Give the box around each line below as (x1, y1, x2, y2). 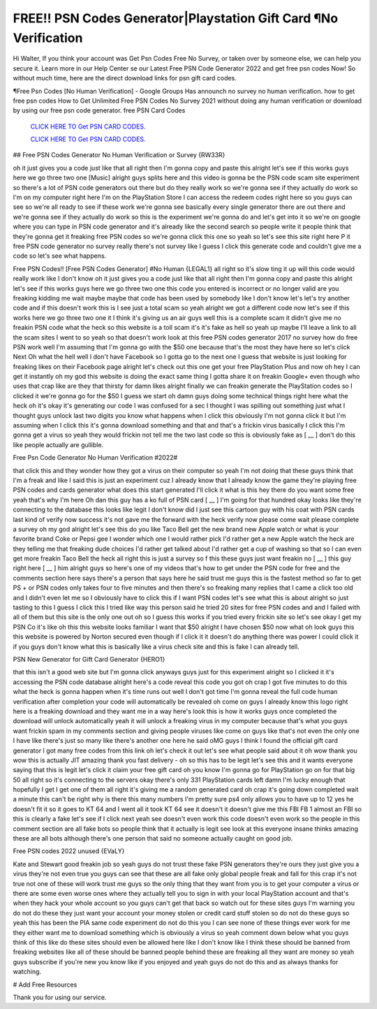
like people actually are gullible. (13, 440, 104, 449)
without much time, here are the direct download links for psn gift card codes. (13, 74, 237, 82)
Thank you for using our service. (13, 993, 107, 1001)
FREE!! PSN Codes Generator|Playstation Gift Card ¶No (13, 10, 339, 26)
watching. (13, 968, 42, 976)
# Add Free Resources (13, 980, 77, 989)
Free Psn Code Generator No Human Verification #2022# (13, 453, 178, 462)
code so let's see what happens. (13, 252, 107, 260)
